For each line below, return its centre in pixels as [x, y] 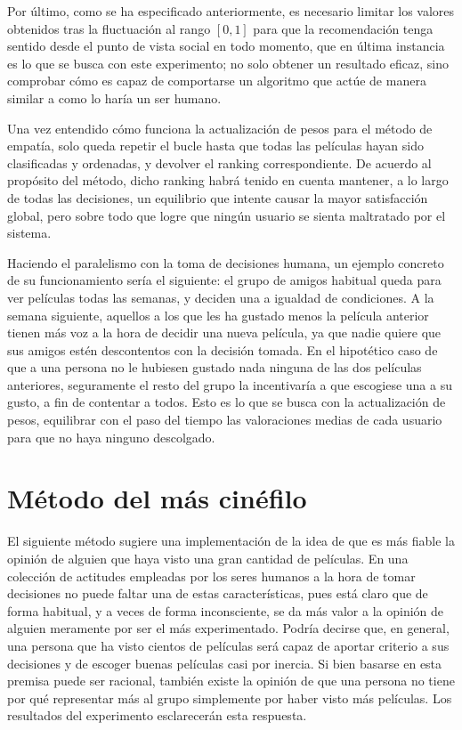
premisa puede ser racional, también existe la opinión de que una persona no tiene [231, 681]
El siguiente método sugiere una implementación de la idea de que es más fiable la [231, 541]
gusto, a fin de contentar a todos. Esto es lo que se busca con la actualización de [227, 402]
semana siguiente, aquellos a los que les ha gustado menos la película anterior [218, 315]
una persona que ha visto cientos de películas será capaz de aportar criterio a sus [228, 645]
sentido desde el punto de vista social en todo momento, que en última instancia [226, 46]
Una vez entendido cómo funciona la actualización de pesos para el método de [220, 128]
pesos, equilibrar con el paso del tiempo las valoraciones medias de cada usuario [225, 420]
